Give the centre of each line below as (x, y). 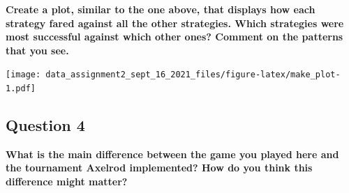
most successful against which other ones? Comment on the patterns (174, 37)
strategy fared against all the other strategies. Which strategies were (175, 23)
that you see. (37, 50)
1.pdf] (21, 89)
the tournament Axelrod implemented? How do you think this (159, 168)
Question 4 (45, 125)
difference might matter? (67, 182)
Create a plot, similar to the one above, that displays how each (161, 9)
